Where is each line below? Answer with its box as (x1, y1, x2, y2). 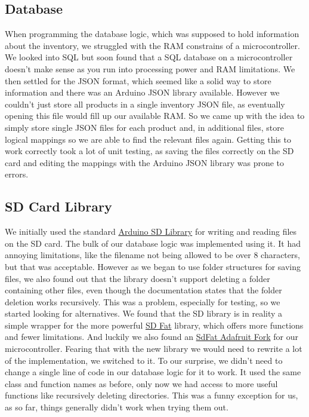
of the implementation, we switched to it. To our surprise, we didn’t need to (5, 354, 283, 366)
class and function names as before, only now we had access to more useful (5, 377, 278, 390)
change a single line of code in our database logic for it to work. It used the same (5, 366, 301, 378)
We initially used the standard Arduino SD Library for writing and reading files (5, 225, 297, 238)
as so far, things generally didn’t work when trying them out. (5, 401, 228, 413)
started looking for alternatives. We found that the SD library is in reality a (5, 307, 283, 320)
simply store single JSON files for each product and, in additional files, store (5, 121, 284, 133)
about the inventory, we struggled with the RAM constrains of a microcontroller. (5, 39, 300, 51)
